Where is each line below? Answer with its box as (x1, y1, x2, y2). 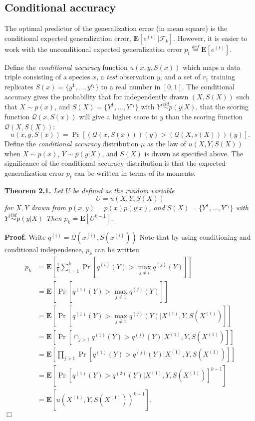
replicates (4, 81, 33, 91)
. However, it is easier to (173, 32, 248, 43)
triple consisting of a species (4, 71, 90, 82)
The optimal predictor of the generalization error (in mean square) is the (4, 23, 228, 33)
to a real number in (101, 81, 161, 91)
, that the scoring (196, 101, 249, 112)
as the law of (147, 138, 186, 149)
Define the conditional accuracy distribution (4, 138, 139, 149)
